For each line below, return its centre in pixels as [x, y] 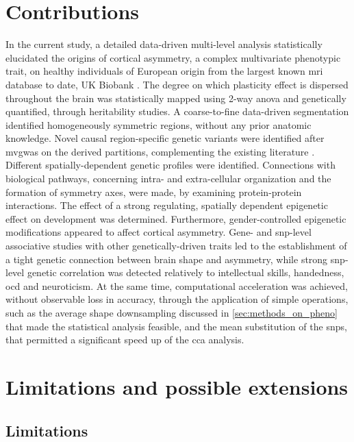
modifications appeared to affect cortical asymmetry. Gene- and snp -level [159, 232]
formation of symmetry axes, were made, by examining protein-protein [154, 192]
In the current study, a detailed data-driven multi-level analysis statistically [164, 44]
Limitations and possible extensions [177, 386]
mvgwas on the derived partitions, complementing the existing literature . [160, 151]
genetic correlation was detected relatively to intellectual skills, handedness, [186, 272]
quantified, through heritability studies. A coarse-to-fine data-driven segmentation [177, 111]
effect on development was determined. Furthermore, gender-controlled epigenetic [176, 218]
